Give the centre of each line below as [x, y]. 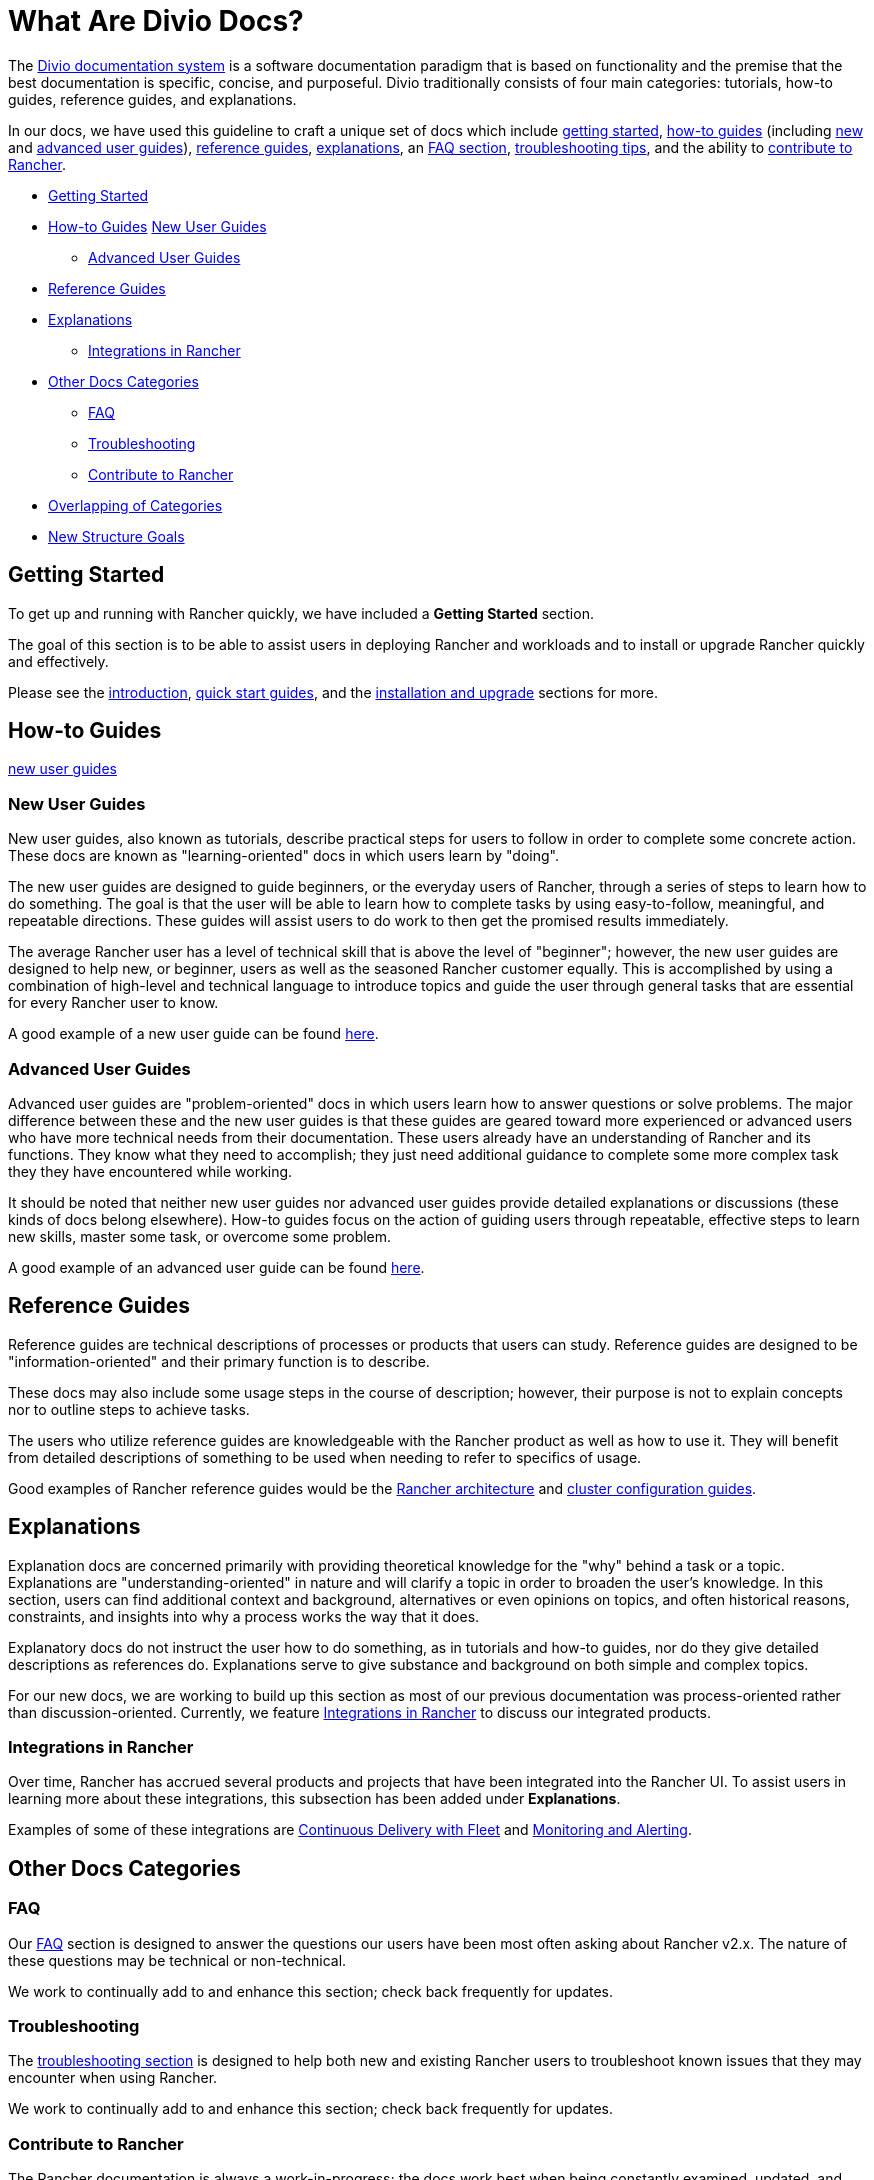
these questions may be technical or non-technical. [177, 1960]
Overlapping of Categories [135, 505]
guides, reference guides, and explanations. [152, 99]
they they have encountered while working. [150, 1171]
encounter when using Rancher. [113, 2078]
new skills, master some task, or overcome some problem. [200, 1236]
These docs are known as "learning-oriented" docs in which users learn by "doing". [283, 856]
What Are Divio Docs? [156, 21]
